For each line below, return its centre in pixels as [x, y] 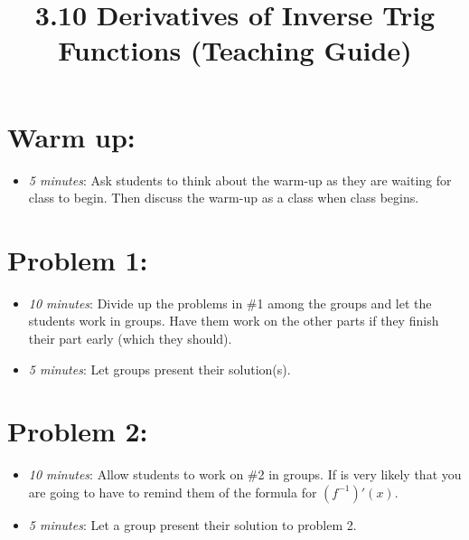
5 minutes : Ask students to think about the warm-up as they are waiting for [240, 180]
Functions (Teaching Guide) [235, 50]
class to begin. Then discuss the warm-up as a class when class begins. [224, 198]
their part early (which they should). [130, 338]
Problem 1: [78, 259]
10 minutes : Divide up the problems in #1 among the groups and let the [230, 303]
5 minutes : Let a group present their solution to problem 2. [192, 524]
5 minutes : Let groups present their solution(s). [159, 369]
